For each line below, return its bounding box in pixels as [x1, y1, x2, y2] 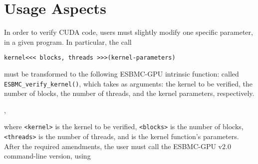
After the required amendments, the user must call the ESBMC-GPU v [4, 141, 222, 151]
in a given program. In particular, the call [4, 36, 132, 47]
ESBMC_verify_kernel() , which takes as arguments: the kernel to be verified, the [4, 78, 253, 88]
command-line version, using [4, 151, 91, 161]
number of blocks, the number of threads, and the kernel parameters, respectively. [4, 88, 255, 98]
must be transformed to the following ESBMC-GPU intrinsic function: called [4, 68, 239, 79]
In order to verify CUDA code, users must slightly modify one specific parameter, [4, 27, 253, 37]
